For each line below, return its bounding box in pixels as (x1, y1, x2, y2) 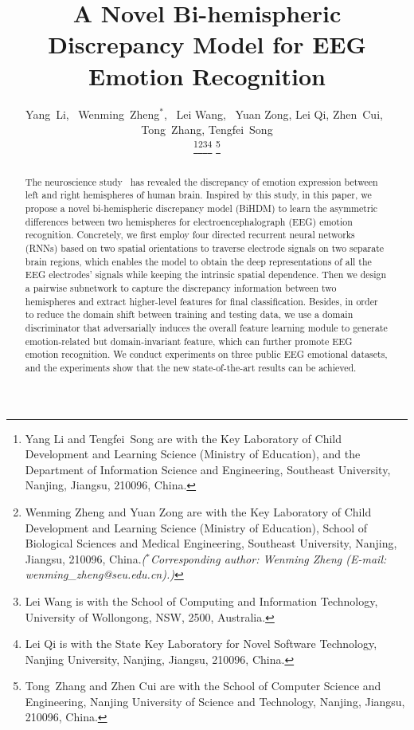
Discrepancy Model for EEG (48, 28, 366, 61)
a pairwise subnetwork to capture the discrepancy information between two (25, 281, 337, 294)
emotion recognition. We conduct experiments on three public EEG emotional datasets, (25, 347, 388, 361)
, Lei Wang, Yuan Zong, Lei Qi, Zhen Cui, (163, 105, 383, 122)
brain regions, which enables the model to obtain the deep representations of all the (25, 254, 372, 268)
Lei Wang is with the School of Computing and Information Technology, (25, 592, 378, 609)
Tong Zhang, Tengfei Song (141, 121, 273, 138)
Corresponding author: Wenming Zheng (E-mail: (150, 550, 387, 567)
